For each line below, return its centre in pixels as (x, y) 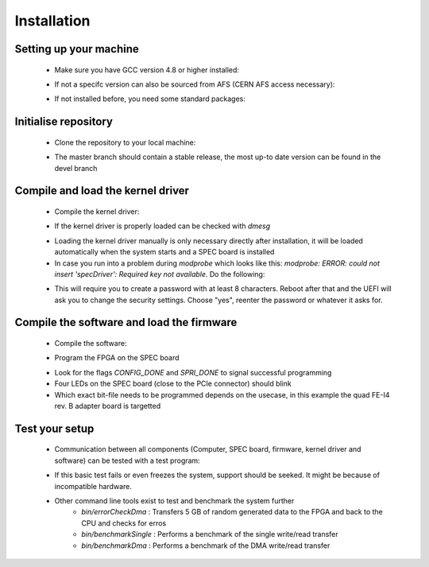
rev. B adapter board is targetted (108, 406)
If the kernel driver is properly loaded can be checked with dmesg (162, 226)
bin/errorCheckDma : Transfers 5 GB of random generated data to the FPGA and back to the (232, 512)
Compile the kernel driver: (97, 212)
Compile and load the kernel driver (102, 191)
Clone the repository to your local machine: (125, 142)
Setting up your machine (77, 49)
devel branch (76, 168)
